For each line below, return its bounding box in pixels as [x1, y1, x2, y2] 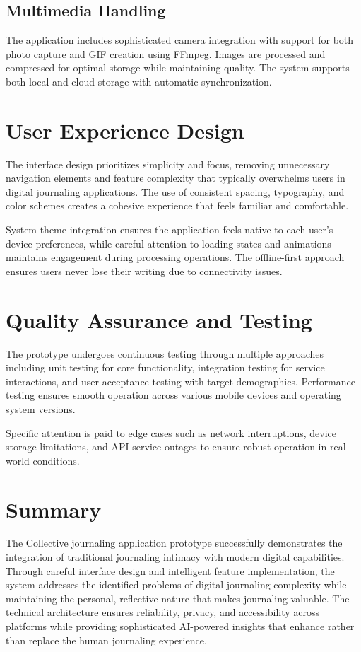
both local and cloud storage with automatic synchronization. [6, 74, 272, 88]
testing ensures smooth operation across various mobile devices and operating [6, 388, 341, 402]
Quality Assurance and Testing [6, 305, 312, 334]
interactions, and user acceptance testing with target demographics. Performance [6, 373, 355, 388]
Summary [6, 494, 102, 523]
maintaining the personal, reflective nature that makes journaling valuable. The [6, 590, 350, 605]
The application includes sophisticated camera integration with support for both [6, 33, 354, 47]
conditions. [32, 453, 80, 467]
